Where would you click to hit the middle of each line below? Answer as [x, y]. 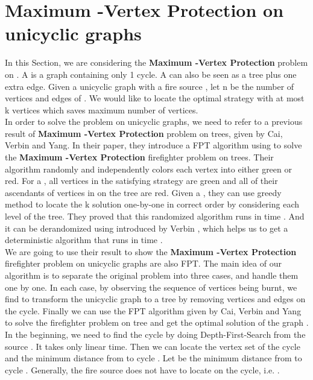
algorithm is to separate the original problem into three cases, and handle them [152, 275]
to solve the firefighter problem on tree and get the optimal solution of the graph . [157, 322]
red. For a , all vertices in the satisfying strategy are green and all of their [141, 181]
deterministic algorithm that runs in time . [84, 240]
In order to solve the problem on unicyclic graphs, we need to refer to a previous [154, 122]
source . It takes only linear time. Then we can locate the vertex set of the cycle [153, 346]
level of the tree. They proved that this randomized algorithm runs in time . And [155, 216]
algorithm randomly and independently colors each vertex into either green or [148, 169]
